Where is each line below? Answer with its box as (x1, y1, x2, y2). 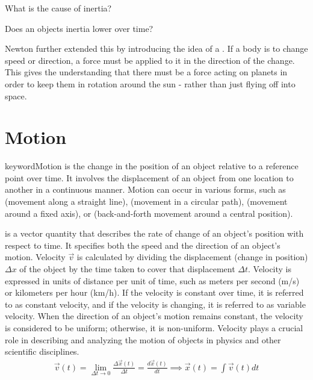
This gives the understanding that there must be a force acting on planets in (5, 66, 288, 78)
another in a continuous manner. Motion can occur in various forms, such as (5, 183, 286, 196)
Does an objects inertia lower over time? (5, 22, 153, 34)
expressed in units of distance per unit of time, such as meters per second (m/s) (5, 274, 300, 287)
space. (5, 89, 27, 102)
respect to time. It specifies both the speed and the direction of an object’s (5, 238, 280, 251)
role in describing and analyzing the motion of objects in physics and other (5, 333, 281, 346)
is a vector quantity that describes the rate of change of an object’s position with (5, 227, 304, 240)
